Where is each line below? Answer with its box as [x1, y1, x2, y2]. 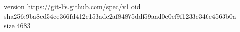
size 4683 [4, 20, 31, 31]
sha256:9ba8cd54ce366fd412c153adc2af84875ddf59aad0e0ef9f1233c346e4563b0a [4, 11, 236, 21]
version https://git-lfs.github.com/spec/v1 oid [4, 1, 141, 11]
